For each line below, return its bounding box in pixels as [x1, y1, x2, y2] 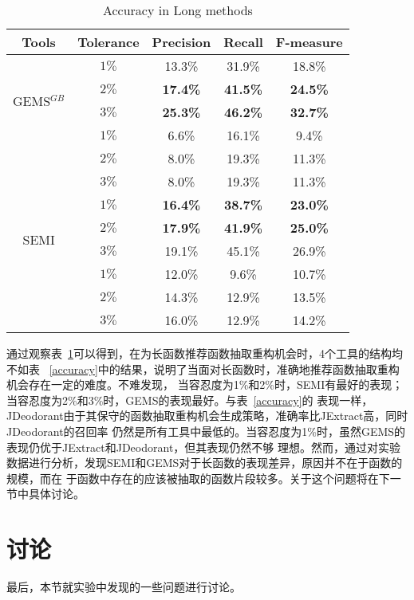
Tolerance [77, 33, 140, 51]
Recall [223, 33, 263, 51]
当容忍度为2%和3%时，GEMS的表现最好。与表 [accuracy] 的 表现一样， [6, 391, 373, 408]
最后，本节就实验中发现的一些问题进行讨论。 [6, 578, 241, 595]
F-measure [275, 33, 343, 51]
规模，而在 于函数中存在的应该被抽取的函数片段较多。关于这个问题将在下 [6, 469, 390, 486]
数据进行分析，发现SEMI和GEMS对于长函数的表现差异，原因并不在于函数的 [6, 454, 403, 471]
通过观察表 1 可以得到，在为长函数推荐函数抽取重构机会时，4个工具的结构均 [6, 345, 403, 361]
